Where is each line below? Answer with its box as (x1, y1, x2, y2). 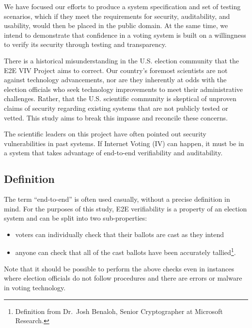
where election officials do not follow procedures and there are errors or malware (4, 273, 242, 283)
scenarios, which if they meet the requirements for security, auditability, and (4, 11, 230, 21)
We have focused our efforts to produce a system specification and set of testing (4, 1, 241, 11)
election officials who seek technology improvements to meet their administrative (4, 84, 243, 94)
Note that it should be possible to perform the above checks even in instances (4, 263, 234, 273)
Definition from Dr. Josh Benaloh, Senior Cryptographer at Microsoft (15, 306, 223, 316)
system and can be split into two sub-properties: (4, 213, 147, 223)
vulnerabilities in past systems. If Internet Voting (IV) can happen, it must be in (4, 138, 244, 148)
